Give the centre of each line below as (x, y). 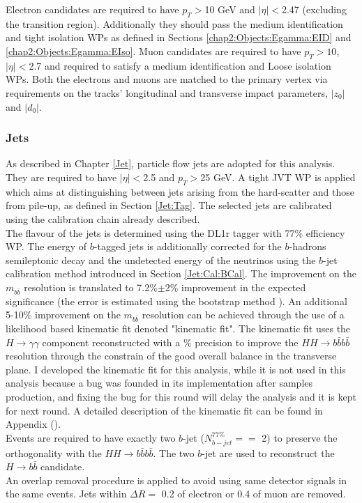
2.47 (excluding (314, 9)
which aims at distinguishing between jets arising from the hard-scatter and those (180, 191)
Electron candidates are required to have (92, 9)
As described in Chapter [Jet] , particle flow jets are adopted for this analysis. (171, 163)
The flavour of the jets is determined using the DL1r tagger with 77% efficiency (175, 232)
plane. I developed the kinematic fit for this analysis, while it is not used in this (176, 369)
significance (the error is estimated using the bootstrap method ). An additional (176, 301)
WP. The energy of (46, 246)
